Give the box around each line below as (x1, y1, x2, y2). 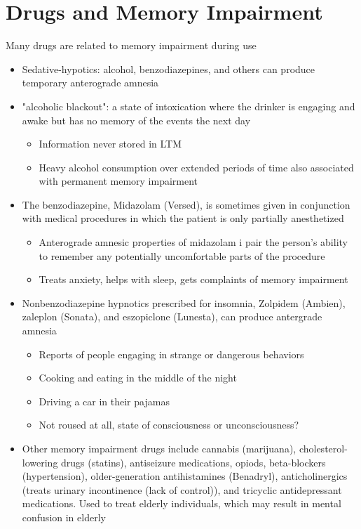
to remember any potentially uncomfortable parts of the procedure (39, 248, 325, 263)
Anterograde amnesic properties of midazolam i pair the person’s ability (39, 235, 348, 249)
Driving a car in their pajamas (39, 393, 170, 408)
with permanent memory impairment (39, 174, 198, 188)
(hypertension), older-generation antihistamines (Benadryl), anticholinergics (22, 469, 348, 483)
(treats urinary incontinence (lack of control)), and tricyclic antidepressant (22, 482, 342, 497)
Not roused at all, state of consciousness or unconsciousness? (39, 417, 299, 432)
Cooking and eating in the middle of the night (39, 370, 237, 385)
